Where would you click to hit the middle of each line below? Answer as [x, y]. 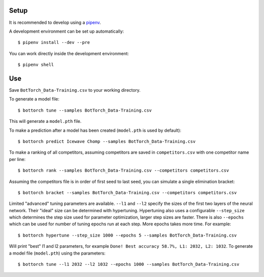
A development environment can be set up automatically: [66, 31]
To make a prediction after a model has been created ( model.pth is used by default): [95, 130]
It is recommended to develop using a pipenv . [55, 22]
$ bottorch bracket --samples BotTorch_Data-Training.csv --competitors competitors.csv [127, 192]
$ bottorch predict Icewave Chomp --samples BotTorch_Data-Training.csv [107, 141]
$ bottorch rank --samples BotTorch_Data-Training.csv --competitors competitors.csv [123, 170]
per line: [17, 159]
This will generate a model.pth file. [45, 121]
